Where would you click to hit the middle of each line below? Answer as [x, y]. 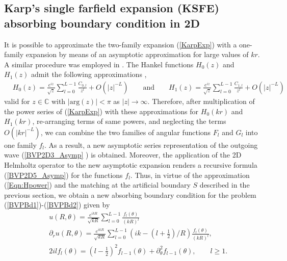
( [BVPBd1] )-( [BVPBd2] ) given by [57, 205]
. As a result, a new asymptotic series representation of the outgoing [151, 145]
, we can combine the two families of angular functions [126, 132]
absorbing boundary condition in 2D [102, 23]
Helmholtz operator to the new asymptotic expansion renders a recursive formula [131, 164]
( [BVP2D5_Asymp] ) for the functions [63, 175]
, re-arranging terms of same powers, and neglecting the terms [129, 121]
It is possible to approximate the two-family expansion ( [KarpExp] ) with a [121, 44]
